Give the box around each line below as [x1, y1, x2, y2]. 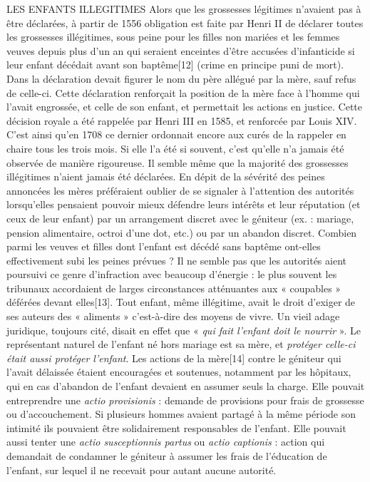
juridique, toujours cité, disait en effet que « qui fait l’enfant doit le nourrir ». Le [6, 322, 361, 337]
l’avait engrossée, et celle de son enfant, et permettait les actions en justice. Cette [6, 99, 362, 114]
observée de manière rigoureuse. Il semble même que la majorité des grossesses [6, 155, 349, 170]
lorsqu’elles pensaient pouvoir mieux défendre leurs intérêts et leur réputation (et [6, 197, 361, 212]
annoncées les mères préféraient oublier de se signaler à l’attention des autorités [6, 183, 354, 198]
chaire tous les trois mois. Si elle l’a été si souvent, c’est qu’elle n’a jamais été [6, 140, 344, 155]
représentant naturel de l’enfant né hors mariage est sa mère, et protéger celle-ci [6, 337, 356, 352]
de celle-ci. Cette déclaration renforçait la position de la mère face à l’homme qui [6, 85, 360, 100]
